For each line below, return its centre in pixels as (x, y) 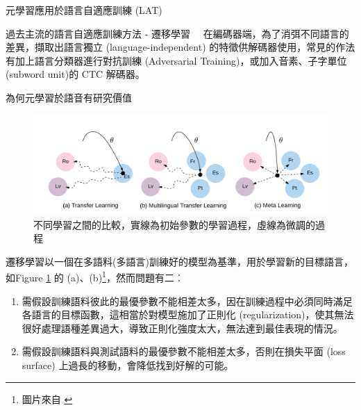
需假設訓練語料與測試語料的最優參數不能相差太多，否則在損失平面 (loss (184, 351)
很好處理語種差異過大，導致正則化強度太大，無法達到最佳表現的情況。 (182, 328)
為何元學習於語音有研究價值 (69, 97)
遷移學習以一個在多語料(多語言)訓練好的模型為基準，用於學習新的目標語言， (179, 261)
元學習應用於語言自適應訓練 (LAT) (84, 10)
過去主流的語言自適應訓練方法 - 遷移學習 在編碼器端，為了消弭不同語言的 (177, 33)
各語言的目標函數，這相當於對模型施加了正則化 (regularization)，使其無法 (188, 314)
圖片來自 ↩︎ (47, 399)
